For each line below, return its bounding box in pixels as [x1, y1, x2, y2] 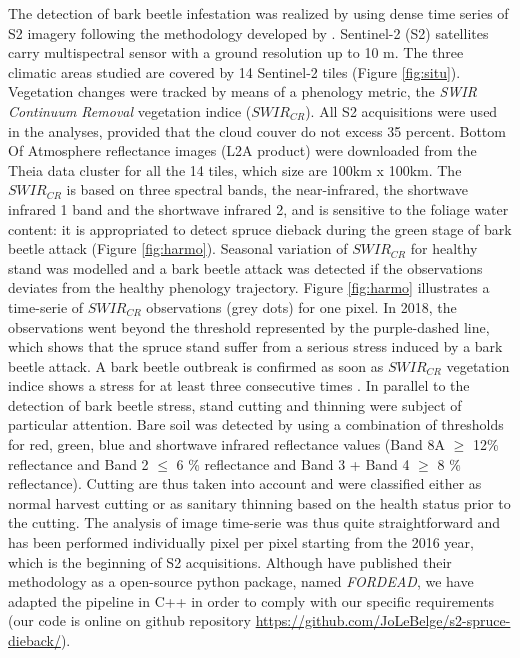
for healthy [410, 238, 478, 259]
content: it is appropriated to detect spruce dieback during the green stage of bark [8, 218, 512, 239]
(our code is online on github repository [8, 610, 251, 631]
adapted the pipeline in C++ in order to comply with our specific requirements [8, 590, 495, 611]
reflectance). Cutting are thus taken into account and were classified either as [8, 473, 482, 494]
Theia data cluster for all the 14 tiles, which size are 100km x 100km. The [8, 159, 462, 180]
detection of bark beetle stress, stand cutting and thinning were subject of [8, 394, 462, 415]
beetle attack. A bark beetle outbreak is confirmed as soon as [8, 355, 384, 376]
